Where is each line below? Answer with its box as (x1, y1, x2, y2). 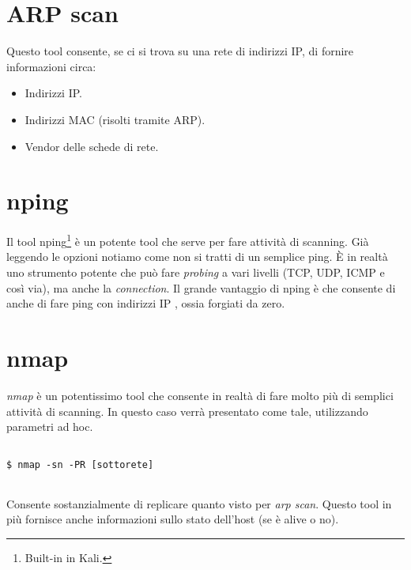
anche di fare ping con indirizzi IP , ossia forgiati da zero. (6, 295, 285, 311)
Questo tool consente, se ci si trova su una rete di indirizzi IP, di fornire (6, 43, 354, 59)
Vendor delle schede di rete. (25, 138, 159, 154)
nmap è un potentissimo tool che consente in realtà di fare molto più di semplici (6, 387, 394, 403)
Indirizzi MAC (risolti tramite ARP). (25, 111, 205, 127)
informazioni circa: (6, 58, 96, 74)
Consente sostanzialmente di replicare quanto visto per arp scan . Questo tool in (6, 495, 392, 511)
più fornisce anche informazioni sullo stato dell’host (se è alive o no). (6, 511, 339, 527)
